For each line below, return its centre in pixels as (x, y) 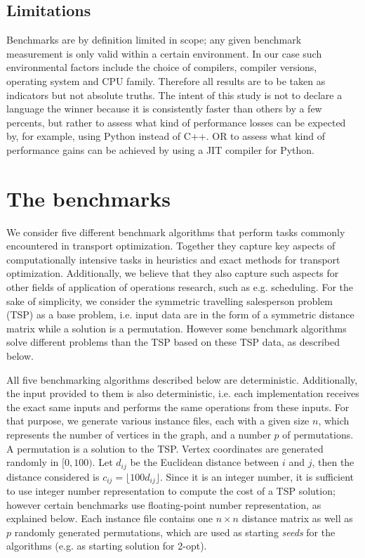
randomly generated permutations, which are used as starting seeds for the (175, 532)
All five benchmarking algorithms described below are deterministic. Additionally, (182, 379)
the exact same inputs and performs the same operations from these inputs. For (178, 407)
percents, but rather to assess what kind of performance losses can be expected (176, 122)
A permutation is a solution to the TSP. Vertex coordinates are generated (165, 448)
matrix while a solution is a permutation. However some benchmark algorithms (177, 328)
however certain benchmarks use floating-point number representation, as (164, 504)
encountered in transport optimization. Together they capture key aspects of (171, 246)
